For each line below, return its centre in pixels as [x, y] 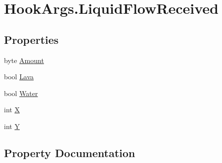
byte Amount [24, 60]
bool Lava [19, 77]
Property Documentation [70, 152]
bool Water [21, 93]
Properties [31, 39]
